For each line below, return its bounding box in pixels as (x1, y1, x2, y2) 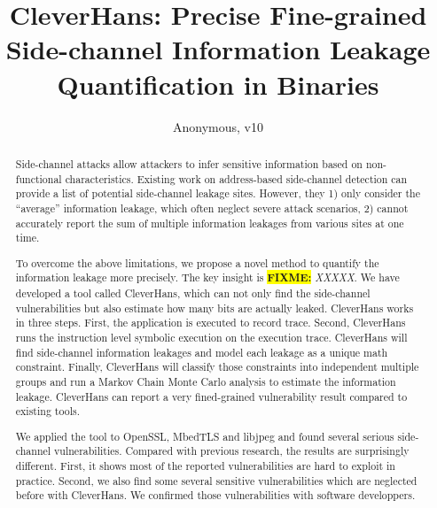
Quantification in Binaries (57, 65, 379, 102)
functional (15, 171, 62, 186)
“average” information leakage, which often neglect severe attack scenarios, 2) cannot (15, 200, 409, 215)
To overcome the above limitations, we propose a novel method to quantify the (15, 255, 379, 270)
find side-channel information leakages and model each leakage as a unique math (15, 344, 388, 359)
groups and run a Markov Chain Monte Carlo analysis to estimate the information (15, 373, 396, 389)
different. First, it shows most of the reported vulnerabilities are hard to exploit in (15, 458, 395, 473)
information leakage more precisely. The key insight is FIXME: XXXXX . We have (15, 270, 400, 286)
